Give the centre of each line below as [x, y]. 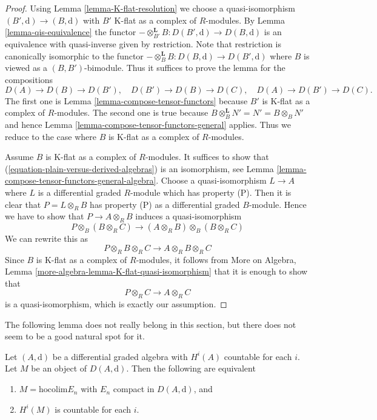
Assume [19, 157]
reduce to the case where [51, 136]
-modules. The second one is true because [131, 112]
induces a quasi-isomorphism [189, 216]
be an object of [59, 368]
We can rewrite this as [47, 238]
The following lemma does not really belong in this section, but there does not [151, 324]
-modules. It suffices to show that [207, 157]
